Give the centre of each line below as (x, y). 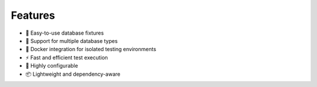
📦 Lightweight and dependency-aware (73, 74)
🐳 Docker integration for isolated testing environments (91, 49)
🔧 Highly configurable (52, 66)
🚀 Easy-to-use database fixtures (65, 33)
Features (33, 15)
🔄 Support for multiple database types (72, 41)
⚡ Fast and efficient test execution (67, 57)
